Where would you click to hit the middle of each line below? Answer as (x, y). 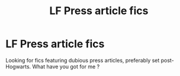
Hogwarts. (18, 67)
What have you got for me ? (66, 67)
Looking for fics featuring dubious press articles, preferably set (83, 60)
